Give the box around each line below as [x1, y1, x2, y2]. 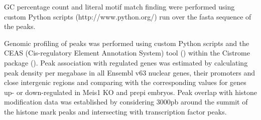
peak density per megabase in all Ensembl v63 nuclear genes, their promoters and [4, 67, 255, 77]
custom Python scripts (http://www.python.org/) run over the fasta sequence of [4, 11, 251, 21]
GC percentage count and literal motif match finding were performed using [4, 1, 235, 11]
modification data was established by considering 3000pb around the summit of [4, 96, 248, 107]
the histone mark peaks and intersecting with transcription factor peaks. [4, 106, 227, 116]
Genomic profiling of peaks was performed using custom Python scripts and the [4, 37, 249, 48]
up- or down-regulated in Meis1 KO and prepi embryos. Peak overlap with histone [4, 86, 257, 97]
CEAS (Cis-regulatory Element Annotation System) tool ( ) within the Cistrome [4, 47, 250, 58]
